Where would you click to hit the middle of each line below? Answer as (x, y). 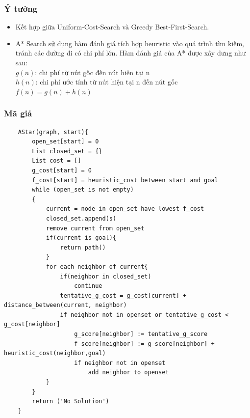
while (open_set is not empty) (83, 190)
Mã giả (18, 113)
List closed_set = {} (67, 151)
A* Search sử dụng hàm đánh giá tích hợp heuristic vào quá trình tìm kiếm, (130, 43)
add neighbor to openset (128, 373)
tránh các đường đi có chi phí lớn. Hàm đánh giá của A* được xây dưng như (131, 53)
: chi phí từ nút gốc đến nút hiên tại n (92, 72)
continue (88, 286)
